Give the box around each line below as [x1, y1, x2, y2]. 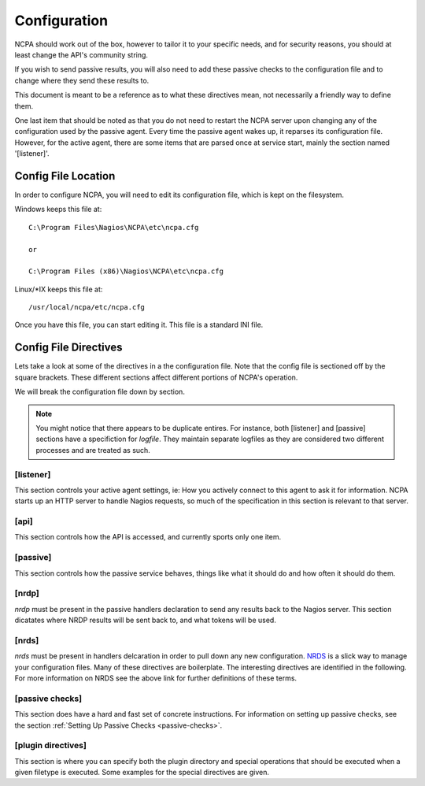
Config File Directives [14, 341, 123, 354]
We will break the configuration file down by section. [14, 387, 185, 397]
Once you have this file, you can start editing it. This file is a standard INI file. [14, 320, 264, 330]
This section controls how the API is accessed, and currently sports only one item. [14, 532, 282, 542]
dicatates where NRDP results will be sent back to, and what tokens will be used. [14, 615, 277, 625]
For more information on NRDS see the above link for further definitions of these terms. [14, 673, 297, 683]
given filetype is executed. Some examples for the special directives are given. [14, 768, 270, 777]
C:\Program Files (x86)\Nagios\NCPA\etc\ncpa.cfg [28, 267, 224, 276]
